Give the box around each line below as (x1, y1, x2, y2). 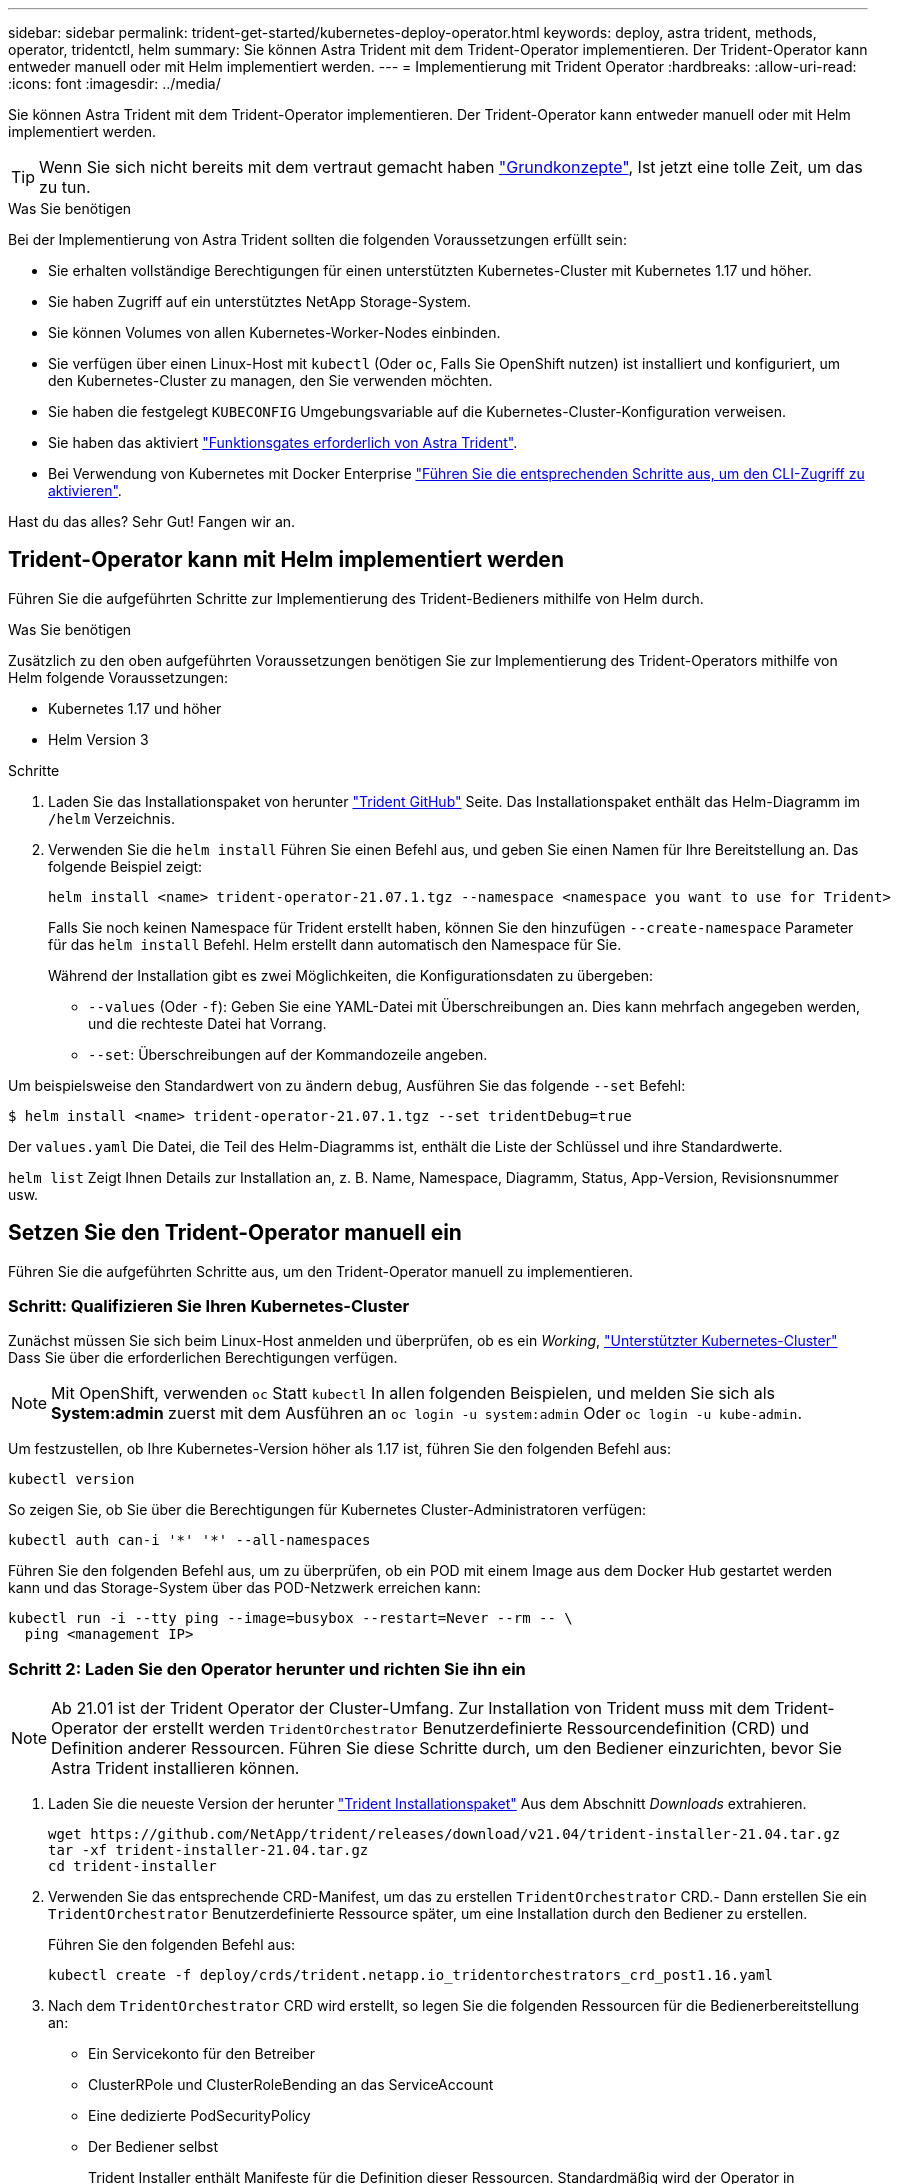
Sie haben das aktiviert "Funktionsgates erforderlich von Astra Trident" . (48, 434, 518, 451)
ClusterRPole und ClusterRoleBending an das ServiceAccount (88, 2076, 494, 2094)
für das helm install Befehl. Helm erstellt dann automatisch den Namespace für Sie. (48, 935, 622, 953)
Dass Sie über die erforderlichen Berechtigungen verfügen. (8, 1349, 398, 1367)
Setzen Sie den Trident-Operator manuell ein (8, 1220, 462, 1246)
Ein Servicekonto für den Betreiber (88, 2045, 315, 2063)
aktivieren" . (48, 482, 122, 499)
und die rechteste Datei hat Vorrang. (88, 1014, 327, 1032)
